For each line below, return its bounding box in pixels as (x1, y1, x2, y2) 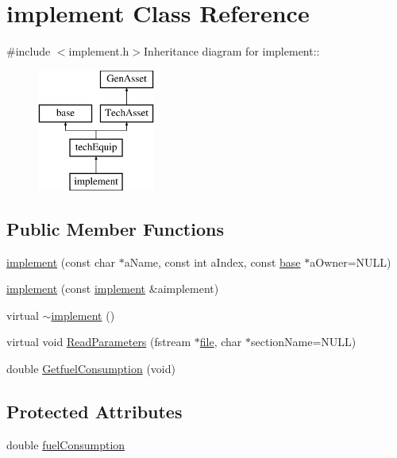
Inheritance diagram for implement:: (144, 43, 320, 60)
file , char (199, 333, 242, 350)
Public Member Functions (6, 216, 224, 241)
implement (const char (6, 253, 115, 270)
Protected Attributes (6, 399, 183, 424)
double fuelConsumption (6, 436, 125, 452)
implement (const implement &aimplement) (6, 280, 219, 297)
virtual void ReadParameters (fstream (6, 333, 191, 350)
